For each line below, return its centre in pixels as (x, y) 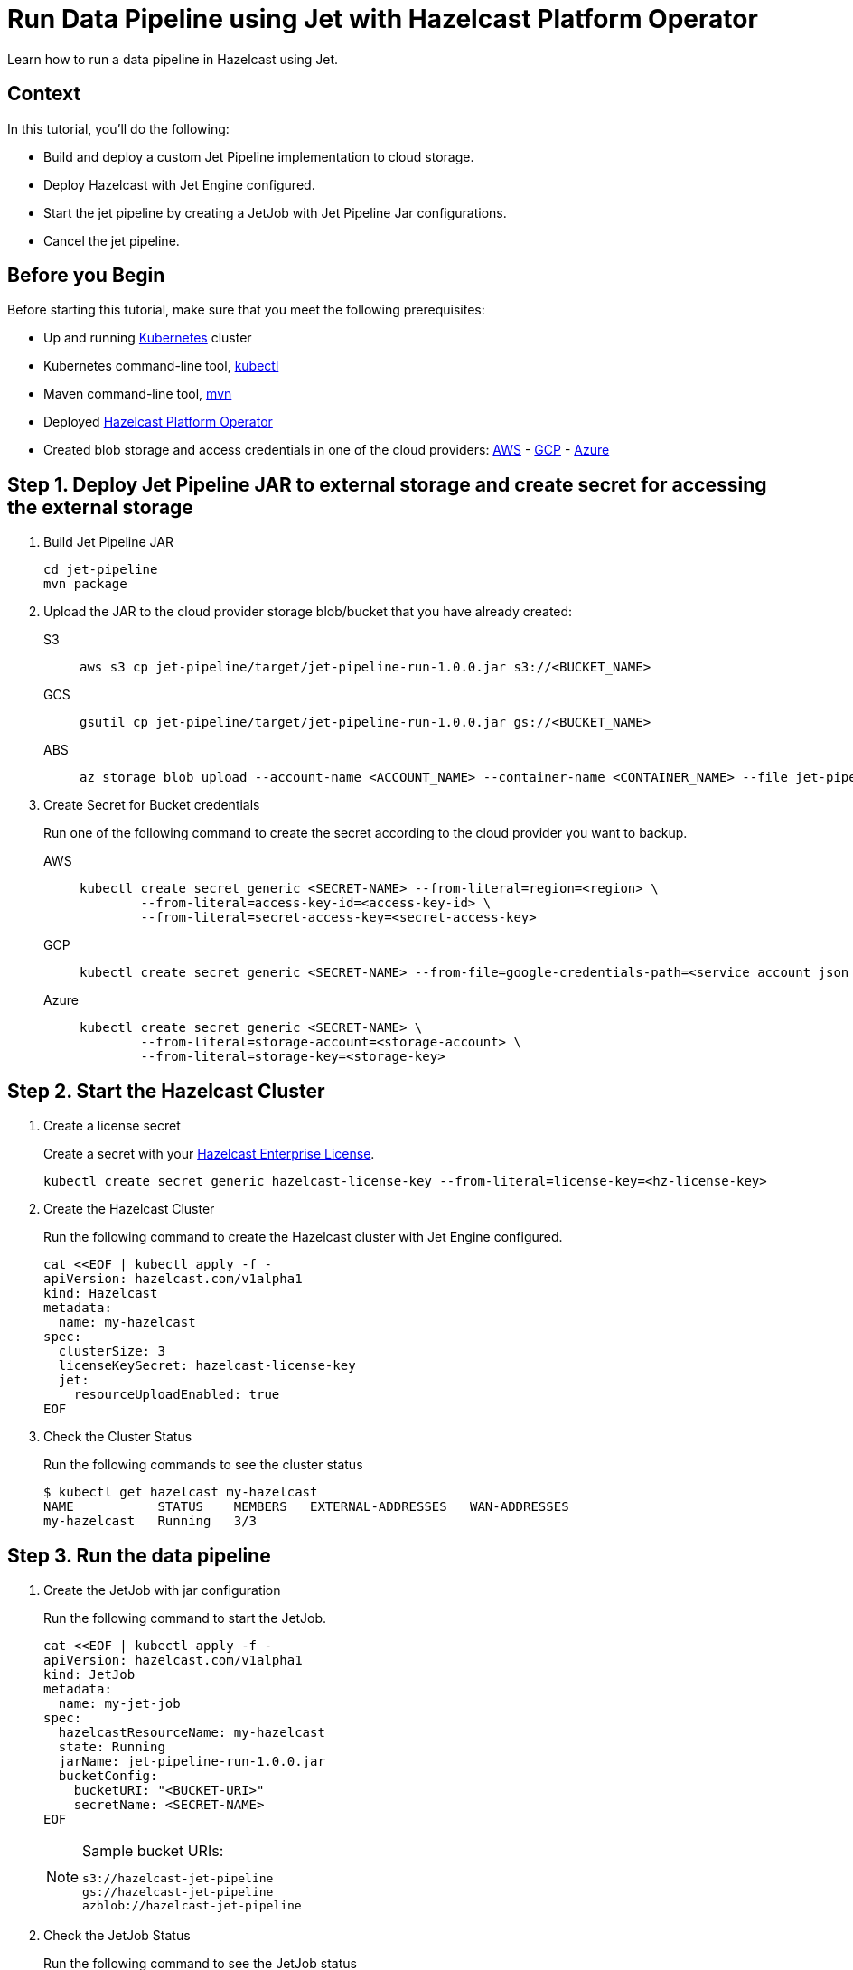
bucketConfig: (108, 1775)
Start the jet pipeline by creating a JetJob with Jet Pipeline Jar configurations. (275, 212)
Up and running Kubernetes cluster (148, 338)
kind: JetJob (89, 1674)
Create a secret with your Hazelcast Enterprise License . (209, 1154)
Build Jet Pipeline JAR (109, 542)
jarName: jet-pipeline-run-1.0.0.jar (192, 1761)
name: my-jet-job (119, 1703)
